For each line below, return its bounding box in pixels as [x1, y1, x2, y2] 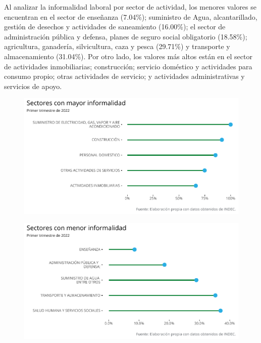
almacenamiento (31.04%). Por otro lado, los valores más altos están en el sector [4, 51, 252, 61]
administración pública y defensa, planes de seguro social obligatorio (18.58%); [4, 31, 247, 41]
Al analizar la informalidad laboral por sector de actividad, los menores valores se [4, 2, 256, 12]
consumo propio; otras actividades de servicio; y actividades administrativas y [4, 71, 245, 81]
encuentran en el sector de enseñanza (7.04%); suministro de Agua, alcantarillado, [4, 11, 257, 22]
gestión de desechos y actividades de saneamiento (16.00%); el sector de [4, 21, 226, 32]
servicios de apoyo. [4, 80, 62, 91]
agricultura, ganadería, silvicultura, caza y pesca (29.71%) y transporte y [4, 41, 230, 52]
